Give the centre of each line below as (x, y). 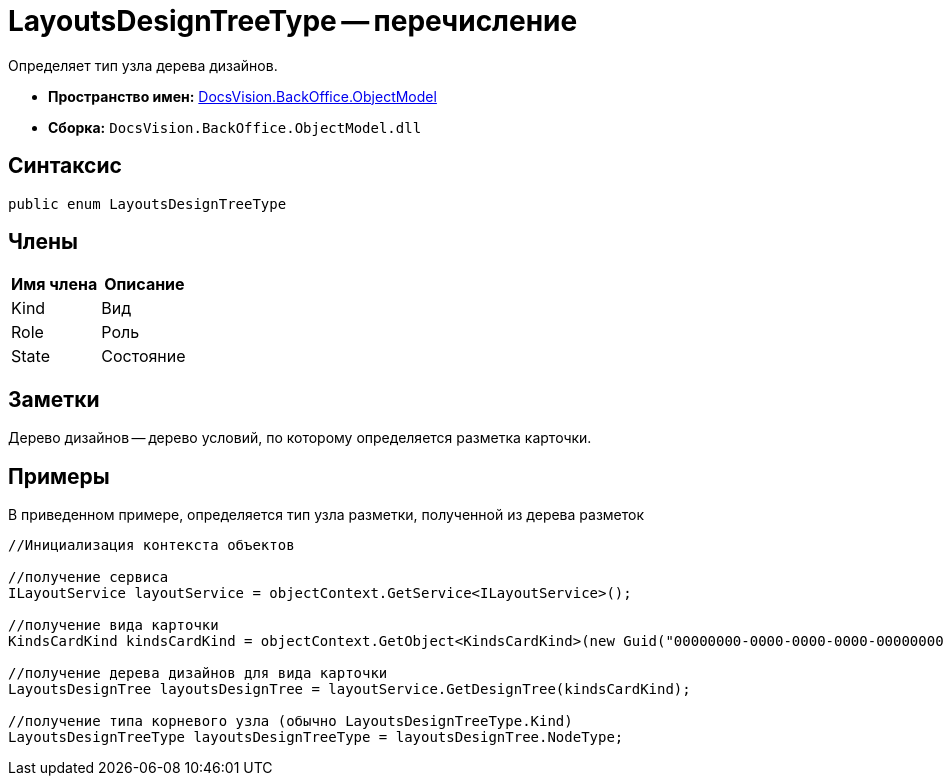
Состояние (143, 356)
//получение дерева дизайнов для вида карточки (198, 673)
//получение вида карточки (113, 625)
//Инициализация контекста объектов (151, 545)
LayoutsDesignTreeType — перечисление (293, 21)
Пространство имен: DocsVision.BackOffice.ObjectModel (242, 96)
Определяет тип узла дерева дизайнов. (143, 65)
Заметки (54, 399)
